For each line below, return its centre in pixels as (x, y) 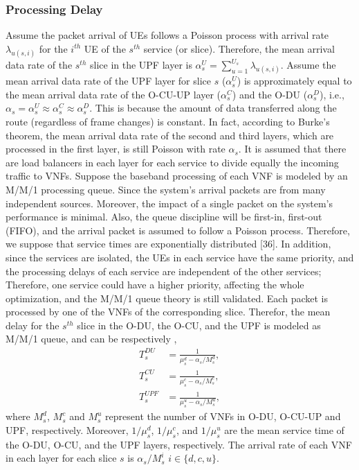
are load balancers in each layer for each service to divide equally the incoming (172, 162)
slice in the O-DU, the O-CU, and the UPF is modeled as (199, 325)
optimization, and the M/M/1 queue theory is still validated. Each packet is (167, 298)
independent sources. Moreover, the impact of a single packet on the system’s (169, 203)
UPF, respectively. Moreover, (67, 429)
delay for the (33, 325)
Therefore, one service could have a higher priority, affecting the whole (155, 285)
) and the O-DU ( (270, 94)
